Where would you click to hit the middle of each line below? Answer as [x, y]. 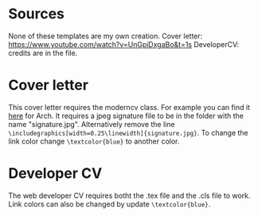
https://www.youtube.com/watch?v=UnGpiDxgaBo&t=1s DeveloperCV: [124, 44]
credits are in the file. [43, 53]
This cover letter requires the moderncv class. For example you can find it [129, 107]
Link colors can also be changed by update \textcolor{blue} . [109, 203]
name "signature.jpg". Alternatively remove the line [92, 124]
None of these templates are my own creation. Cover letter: [106, 36]
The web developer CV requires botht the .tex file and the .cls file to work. [129, 195]
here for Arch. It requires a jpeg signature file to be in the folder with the [126, 116]
